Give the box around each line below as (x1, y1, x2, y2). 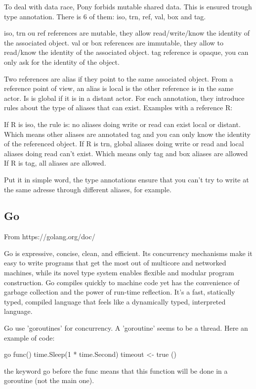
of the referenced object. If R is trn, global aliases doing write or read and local (4, 138, 244, 149)
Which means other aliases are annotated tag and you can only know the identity (4, 129, 251, 139)
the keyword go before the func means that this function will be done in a (4, 365, 228, 376)
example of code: (4, 332, 55, 343)
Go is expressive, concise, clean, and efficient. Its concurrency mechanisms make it (4, 248, 253, 258)
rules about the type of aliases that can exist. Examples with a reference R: (4, 102, 233, 113)
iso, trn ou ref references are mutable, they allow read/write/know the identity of (4, 28, 250, 38)
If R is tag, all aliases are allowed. (4, 158, 106, 168)
